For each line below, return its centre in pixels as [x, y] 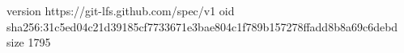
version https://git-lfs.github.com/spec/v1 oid [121, 10]
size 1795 [29, 42]
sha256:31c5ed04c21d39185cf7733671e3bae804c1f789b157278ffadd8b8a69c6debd [202, 26]
